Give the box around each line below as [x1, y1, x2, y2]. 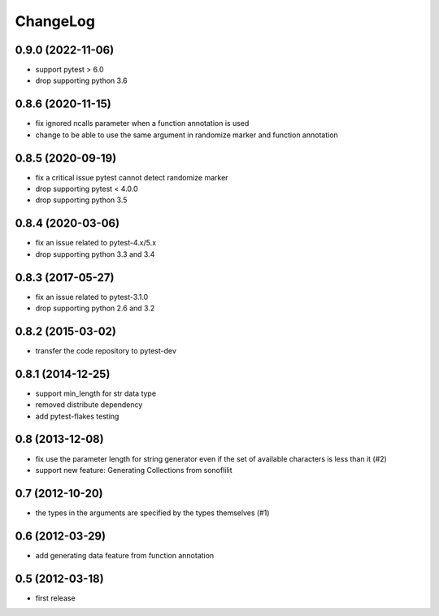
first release [35, 593, 76, 603]
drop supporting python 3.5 [35, 195, 128, 205]
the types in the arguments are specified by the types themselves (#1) [35, 508, 270, 518]
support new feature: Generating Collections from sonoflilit [35, 465, 233, 475]
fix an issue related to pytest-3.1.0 [35, 292, 149, 301]
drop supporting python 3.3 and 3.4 [35, 249, 155, 259]
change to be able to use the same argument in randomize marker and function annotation [35, 130, 339, 140]
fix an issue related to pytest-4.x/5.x [35, 238, 157, 248]
